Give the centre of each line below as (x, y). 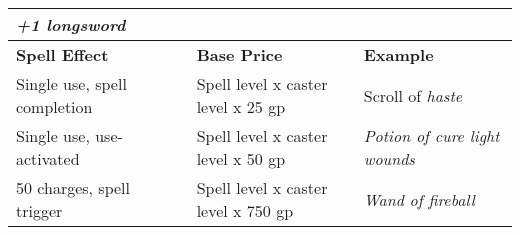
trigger (39, 210)
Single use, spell (71, 83)
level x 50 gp (241, 158)
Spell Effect (62, 54)
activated (48, 158)
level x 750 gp (245, 210)
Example (398, 54)
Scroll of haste (413, 95)
